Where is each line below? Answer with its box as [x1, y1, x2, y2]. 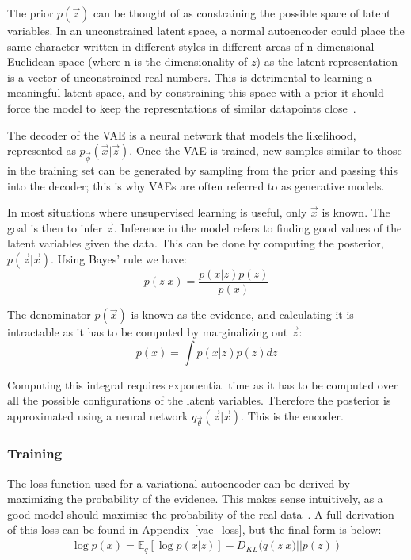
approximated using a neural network [7, 407, 188, 424]
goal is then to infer [7, 219, 103, 236]
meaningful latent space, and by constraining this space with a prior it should [7, 84, 384, 101]
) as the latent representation [256, 53, 398, 70]
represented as [7, 142, 76, 159]
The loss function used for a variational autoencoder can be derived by [7, 474, 350, 491]
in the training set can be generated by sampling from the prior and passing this [7, 161, 398, 178]
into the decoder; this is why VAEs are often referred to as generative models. [7, 177, 385, 194]
